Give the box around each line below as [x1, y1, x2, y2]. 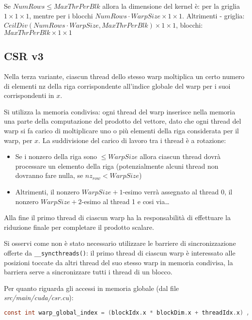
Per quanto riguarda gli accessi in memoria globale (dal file [4, 283, 179, 293]
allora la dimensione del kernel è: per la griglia [102, 1, 240, 11]
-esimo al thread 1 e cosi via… [81, 196, 170, 206]
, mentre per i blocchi [29, 10, 93, 20]
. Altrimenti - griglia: [182, 10, 245, 20]
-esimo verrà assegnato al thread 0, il [123, 186, 233, 196]
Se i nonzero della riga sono [15, 151, 97, 161]
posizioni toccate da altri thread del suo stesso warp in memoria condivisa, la [4, 257, 233, 267]
